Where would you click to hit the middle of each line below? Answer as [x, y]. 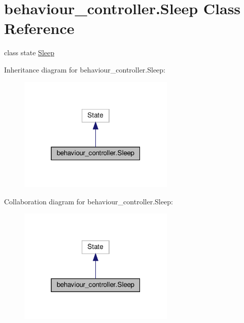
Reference [39, 28]
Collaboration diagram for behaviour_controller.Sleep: [89, 201]
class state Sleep [29, 52]
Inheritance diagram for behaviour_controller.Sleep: [85, 69]
